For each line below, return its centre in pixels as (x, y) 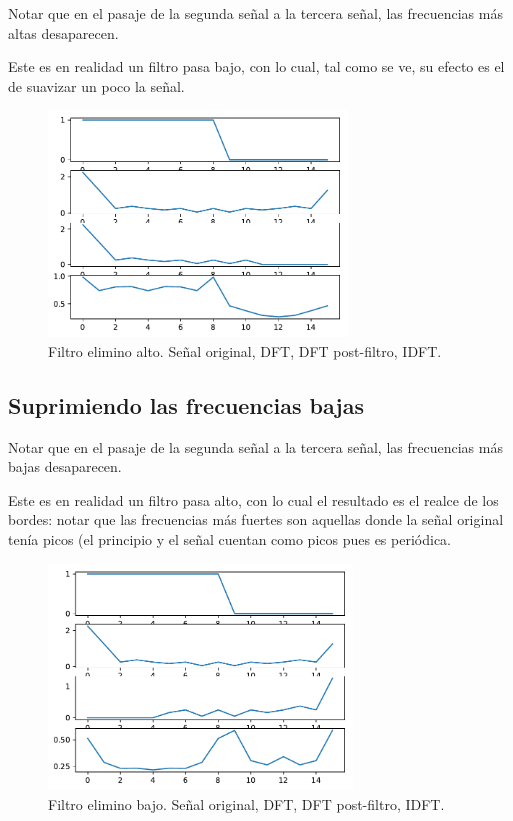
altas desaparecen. (63, 32)
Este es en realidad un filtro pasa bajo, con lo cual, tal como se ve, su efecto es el (256, 66)
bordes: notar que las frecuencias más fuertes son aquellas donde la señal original (256, 519)
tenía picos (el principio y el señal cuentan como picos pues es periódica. (229, 538)
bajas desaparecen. (65, 466)
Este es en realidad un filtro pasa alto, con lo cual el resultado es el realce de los (253, 499)
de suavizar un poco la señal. (96, 85)
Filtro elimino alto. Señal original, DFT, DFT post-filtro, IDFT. (245, 350)
